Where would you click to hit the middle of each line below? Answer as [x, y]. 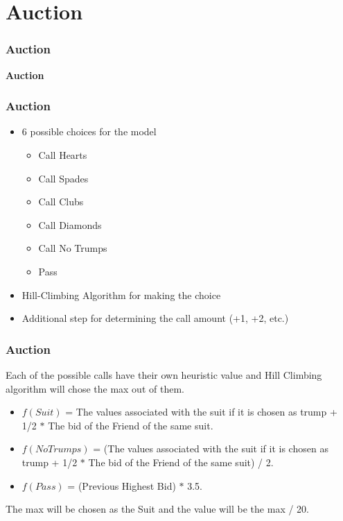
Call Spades [63, 178]
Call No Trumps [73, 248]
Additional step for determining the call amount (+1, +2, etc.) [155, 318]
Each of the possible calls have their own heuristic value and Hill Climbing [164, 374]
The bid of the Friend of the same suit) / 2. [181, 462]
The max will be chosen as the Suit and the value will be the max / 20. [158, 509]
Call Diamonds [70, 224]
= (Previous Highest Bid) [122, 485]
